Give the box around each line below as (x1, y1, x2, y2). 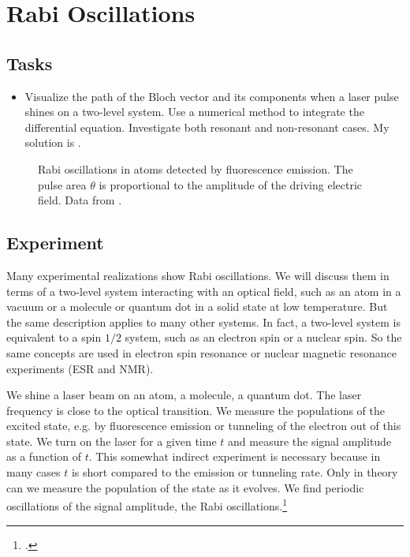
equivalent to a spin (6, 329, 102, 346)
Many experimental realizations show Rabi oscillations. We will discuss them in (6, 267, 389, 283)
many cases (6, 464, 61, 480)
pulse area (38, 176, 87, 193)
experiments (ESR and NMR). (6, 360, 154, 376)
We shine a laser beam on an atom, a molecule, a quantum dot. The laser (6, 387, 362, 403)
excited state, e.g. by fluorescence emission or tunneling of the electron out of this (6, 417, 401, 434)
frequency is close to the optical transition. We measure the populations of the (6, 402, 386, 418)
